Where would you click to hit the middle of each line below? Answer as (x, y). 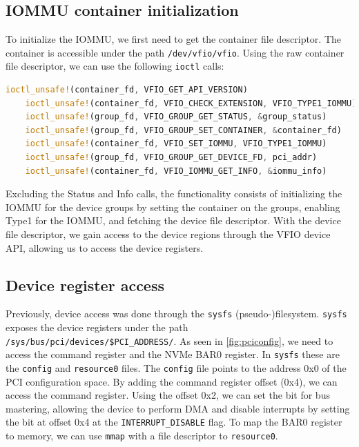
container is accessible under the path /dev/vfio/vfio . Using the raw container (175, 52)
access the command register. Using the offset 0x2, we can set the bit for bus (168, 395)
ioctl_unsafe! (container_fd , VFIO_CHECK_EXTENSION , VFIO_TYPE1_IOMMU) (191, 103)
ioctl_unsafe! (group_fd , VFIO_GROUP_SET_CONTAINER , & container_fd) (183, 130)
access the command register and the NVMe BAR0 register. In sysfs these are (173, 354)
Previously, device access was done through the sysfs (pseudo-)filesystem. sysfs (176, 314)
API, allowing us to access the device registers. (105, 247)
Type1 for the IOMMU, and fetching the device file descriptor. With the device (173, 220)
